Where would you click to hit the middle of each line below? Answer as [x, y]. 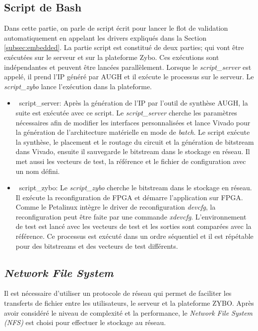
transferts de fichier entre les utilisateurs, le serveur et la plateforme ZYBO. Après [129, 303]
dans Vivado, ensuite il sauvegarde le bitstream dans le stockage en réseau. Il [133, 151]
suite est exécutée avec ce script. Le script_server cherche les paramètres [126, 112]
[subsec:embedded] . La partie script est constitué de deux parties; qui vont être [124, 47]
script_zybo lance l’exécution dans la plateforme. [78, 86]
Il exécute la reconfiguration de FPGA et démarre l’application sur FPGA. [129, 197]
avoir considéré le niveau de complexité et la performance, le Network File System [129, 312]
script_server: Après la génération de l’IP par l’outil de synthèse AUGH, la [133, 103]
